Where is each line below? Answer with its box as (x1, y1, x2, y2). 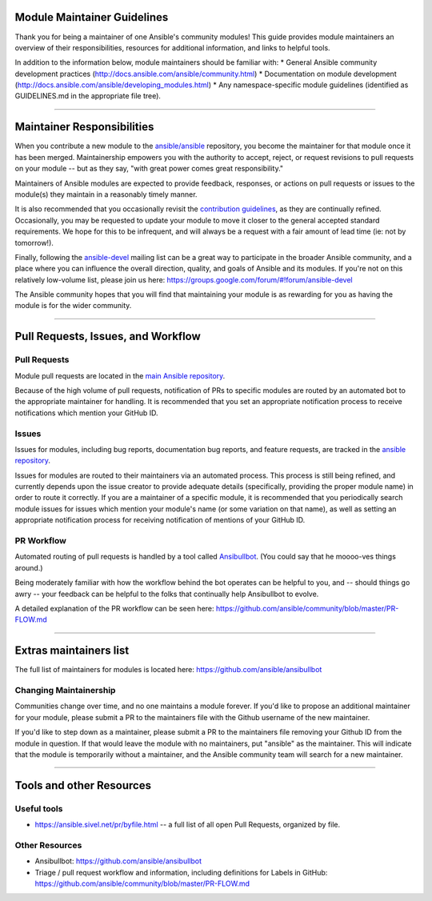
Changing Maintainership (14, 685, 116, 696)
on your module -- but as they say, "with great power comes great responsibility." (14, 164, 284, 174)
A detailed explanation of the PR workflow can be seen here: (14, 603, 215, 613)
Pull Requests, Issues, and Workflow (14, 330, 202, 343)
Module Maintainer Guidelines (14, 10, 169, 24)
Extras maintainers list (14, 644, 130, 658)
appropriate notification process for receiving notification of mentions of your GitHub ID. (14, 515, 306, 525)
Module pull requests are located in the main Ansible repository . (14, 370, 226, 380)
